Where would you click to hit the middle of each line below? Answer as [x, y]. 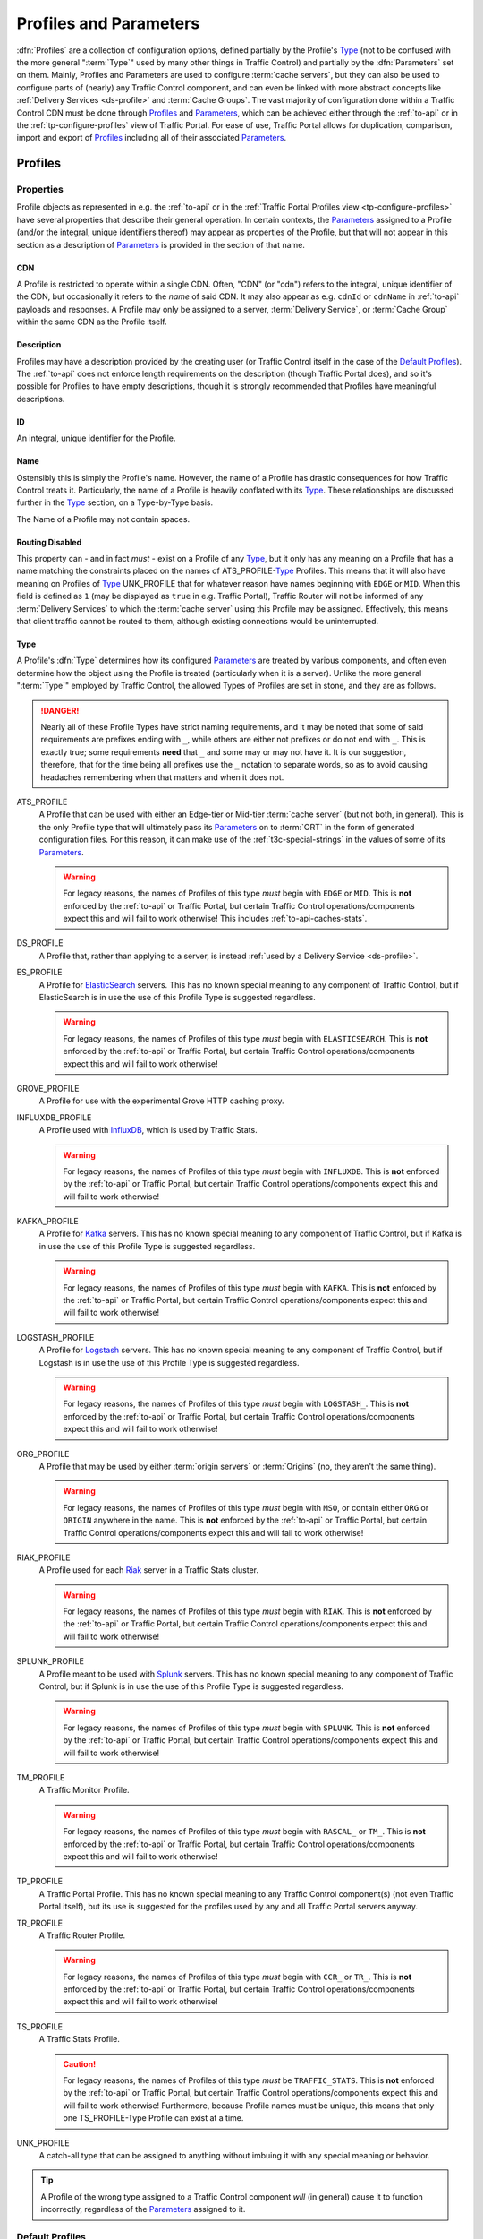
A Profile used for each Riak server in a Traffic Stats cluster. [149, 1570]
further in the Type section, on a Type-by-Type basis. [115, 502]
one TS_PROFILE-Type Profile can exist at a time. [153, 2118]
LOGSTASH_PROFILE [55, 1337]
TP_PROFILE [39, 1882]
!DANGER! [60, 710]
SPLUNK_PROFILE [51, 1661]
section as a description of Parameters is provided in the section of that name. [161, 244]
